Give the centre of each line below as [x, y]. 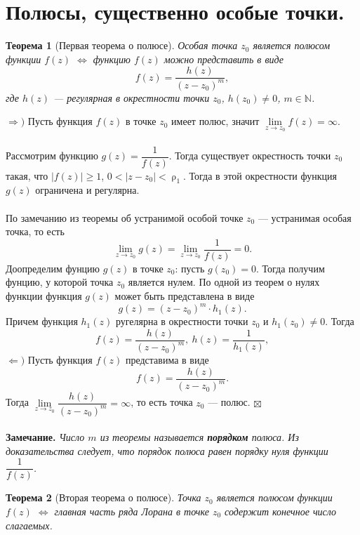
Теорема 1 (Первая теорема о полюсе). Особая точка [122, 45]
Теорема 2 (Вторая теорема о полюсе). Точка [104, 497]
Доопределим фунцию [53, 268]
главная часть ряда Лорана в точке [132, 511]
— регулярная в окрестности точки [132, 97]
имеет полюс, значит [215, 121]
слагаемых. [29, 525]
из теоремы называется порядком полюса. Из [199, 437]
